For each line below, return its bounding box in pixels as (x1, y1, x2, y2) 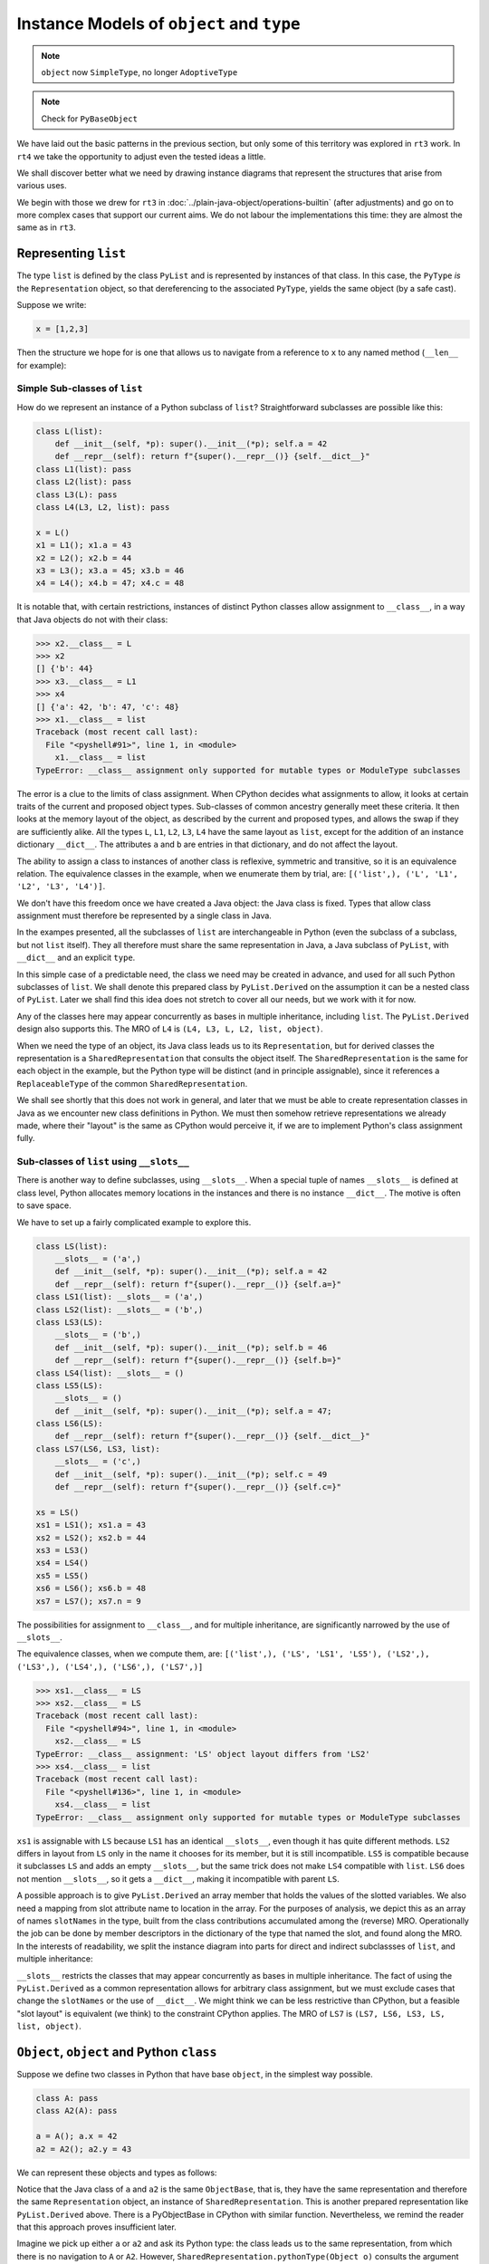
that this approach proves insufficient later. (16, 2221, 177, 2232)
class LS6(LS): (35, 1418, 103, 1429)
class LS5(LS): (35, 1380, 103, 1390)
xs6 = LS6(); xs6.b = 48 (35, 1583, 147, 1594)
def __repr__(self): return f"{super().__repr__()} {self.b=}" (54, 1355, 342, 1366)
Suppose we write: (16, 300, 87, 311)
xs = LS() (35, 1507, 80, 1517)
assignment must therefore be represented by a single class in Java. (16, 910, 272, 921)
